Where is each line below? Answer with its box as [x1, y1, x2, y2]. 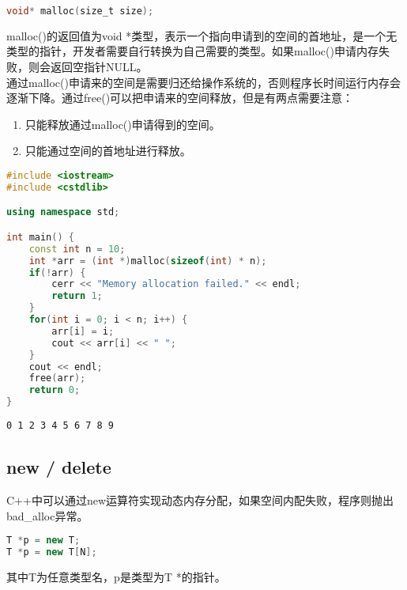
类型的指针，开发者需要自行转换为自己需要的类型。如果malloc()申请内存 [6, 43, 379, 59]
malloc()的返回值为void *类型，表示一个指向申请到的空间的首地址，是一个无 [6, 27, 398, 43]
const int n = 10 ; [28, 243, 126, 255]
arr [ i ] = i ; [51, 325, 115, 337]
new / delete [6, 455, 111, 479]
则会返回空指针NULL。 [28, 59, 148, 75]
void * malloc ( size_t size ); [6, 6, 154, 17]
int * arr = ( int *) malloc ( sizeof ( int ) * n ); [28, 255, 267, 267]
